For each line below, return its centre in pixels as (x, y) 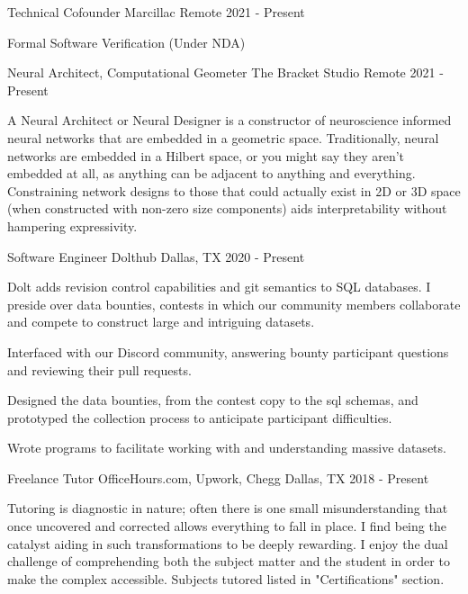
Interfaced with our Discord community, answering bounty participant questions (228, 351)
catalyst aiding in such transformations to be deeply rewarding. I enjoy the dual (228, 543)
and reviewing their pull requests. (99, 369)
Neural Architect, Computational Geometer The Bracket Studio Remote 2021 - (225, 72)
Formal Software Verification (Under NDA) (126, 42)
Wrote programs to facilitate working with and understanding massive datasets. (227, 448)
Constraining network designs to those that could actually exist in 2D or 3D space (234, 190)
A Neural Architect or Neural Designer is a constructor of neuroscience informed (229, 120)
